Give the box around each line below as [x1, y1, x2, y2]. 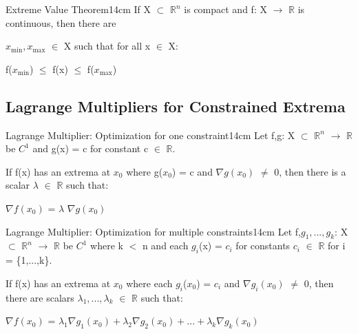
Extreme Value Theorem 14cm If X [6, 2, 151, 16]
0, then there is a [274, 164, 346, 178]
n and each [142, 238, 189, 253]
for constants [235, 238, 291, 253]
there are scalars [6, 290, 74, 304]
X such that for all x [63, 39, 151, 53]
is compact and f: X [184, 2, 267, 16]
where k [90, 238, 123, 253]
